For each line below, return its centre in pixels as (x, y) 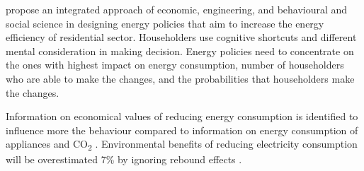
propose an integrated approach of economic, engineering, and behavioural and (177, 9)
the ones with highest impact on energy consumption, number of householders (175, 65)
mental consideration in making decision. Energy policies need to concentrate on (180, 51)
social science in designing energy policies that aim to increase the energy (165, 23)
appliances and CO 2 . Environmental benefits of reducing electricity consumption (182, 145)
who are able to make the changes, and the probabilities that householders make (180, 78)
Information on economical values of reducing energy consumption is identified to (182, 116)
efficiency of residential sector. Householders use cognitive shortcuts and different (181, 37)
